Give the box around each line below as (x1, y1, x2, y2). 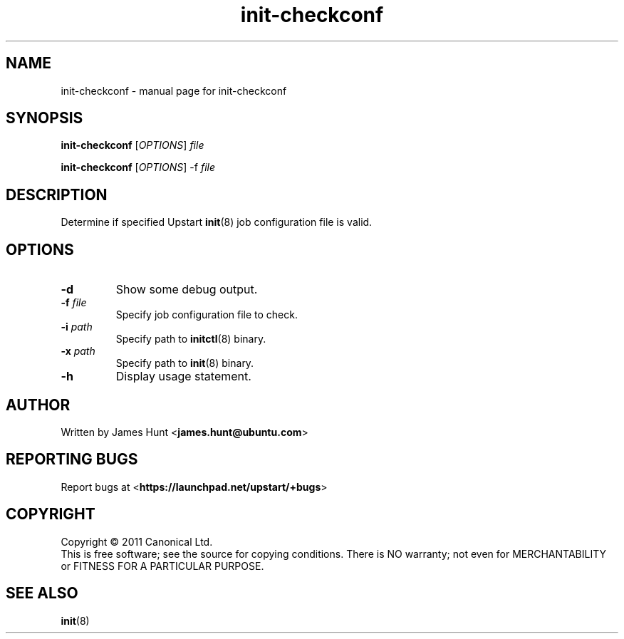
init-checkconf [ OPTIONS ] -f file (61, 161, 216, 174)
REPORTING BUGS (6, 450, 138, 469)
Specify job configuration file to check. (115, 308, 298, 321)
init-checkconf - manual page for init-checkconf (61, 84, 287, 97)
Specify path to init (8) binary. (115, 357, 254, 370)
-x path (61, 345, 95, 358)
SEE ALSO (6, 584, 78, 603)
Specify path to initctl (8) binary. (115, 333, 266, 346)
